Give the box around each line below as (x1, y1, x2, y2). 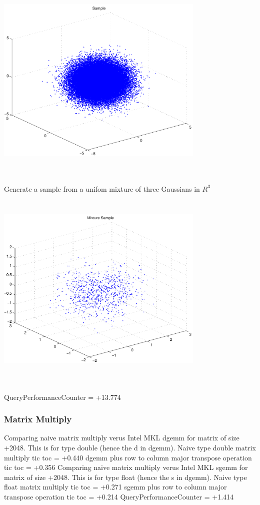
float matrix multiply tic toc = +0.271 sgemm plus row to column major (4, 481, 227, 492)
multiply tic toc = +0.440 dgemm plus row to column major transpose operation (4, 452, 252, 462)
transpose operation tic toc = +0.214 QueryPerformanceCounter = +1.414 (4, 491, 234, 502)
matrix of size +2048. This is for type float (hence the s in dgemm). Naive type (4, 471, 247, 482)
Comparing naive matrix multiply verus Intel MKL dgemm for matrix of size (4, 432, 239, 443)
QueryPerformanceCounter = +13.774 (4, 391, 121, 402)
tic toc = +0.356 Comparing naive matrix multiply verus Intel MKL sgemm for (4, 462, 248, 472)
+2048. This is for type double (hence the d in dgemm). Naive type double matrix (4, 442, 256, 453)
